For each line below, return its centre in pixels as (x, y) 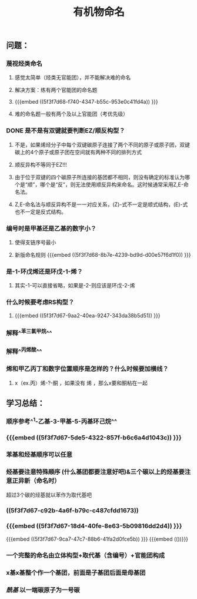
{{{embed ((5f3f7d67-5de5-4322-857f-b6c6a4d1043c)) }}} (94, 438)
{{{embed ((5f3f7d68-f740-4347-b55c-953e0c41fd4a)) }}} (86, 102)
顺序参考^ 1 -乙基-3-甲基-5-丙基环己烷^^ (62, 421)
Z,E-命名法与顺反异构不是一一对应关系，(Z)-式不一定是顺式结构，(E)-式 (101, 204)
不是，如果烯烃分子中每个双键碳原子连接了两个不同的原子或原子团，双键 (102, 144)
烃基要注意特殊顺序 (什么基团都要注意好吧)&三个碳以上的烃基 (92, 472)
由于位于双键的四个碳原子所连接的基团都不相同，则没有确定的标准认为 (100, 177)
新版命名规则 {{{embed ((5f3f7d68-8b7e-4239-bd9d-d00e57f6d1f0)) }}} (103, 255)
